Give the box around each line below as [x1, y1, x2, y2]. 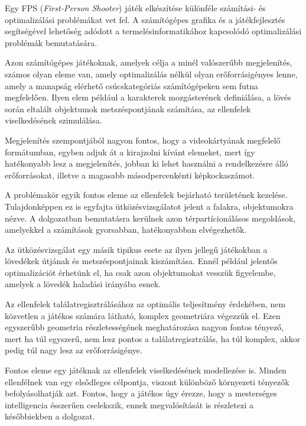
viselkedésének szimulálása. [5, 114, 102, 126]
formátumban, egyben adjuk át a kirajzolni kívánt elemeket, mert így [5, 145, 255, 158]
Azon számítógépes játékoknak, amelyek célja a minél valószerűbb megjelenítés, [5, 56, 292, 69]
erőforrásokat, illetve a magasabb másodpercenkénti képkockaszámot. [5, 168, 255, 181]
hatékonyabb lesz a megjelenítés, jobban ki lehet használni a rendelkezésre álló [5, 157, 288, 170]
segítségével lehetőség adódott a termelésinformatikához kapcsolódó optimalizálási [5, 25, 302, 37]
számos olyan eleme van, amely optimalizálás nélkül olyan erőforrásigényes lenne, [5, 67, 298, 80]
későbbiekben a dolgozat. [5, 410, 95, 422]
